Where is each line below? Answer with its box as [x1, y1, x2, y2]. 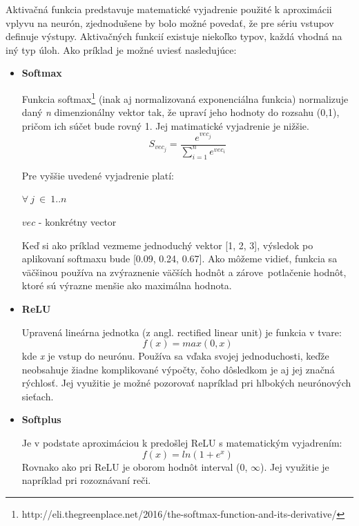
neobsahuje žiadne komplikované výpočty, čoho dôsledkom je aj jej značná [21, 362, 335, 376]
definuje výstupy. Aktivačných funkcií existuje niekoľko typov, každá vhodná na [6, 29, 342, 43]
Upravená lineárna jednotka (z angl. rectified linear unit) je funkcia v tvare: [21, 324, 342, 339]
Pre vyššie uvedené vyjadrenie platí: [21, 168, 174, 182]
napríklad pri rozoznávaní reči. [21, 473, 151, 487]
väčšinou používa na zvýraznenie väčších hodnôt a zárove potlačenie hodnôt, [21, 264, 347, 279]
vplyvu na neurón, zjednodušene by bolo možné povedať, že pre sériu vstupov [6, 15, 334, 30]
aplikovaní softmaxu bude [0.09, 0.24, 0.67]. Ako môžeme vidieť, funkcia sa [21, 251, 338, 266]
